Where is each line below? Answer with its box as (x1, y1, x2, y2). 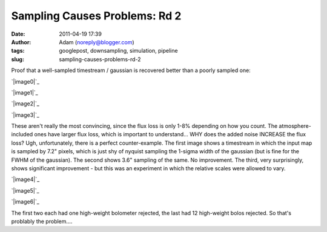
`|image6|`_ (11, 198, 39, 205)
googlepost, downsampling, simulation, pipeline (59, 47, 178, 55)
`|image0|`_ (11, 78, 39, 85)
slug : (11, 55, 24, 63)
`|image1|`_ (11, 88, 39, 96)
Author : (11, 38, 31, 45)
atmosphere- (279, 122, 311, 130)
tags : (11, 47, 25, 55)
